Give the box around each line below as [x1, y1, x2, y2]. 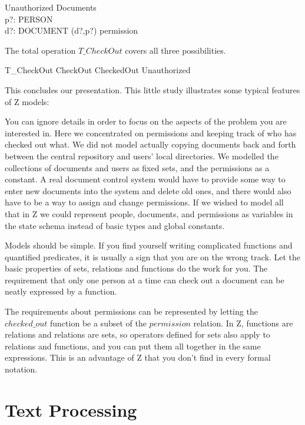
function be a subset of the [50, 316, 147, 329]
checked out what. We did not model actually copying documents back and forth [5, 138, 296, 151]
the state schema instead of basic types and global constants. [5, 219, 225, 231]
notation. [5, 363, 38, 375]
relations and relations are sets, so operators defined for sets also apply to [5, 328, 270, 341]
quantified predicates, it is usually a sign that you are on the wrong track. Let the [5, 250, 300, 263]
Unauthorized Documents [5, 1, 97, 13]
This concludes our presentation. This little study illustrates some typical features [5, 83, 300, 96]
